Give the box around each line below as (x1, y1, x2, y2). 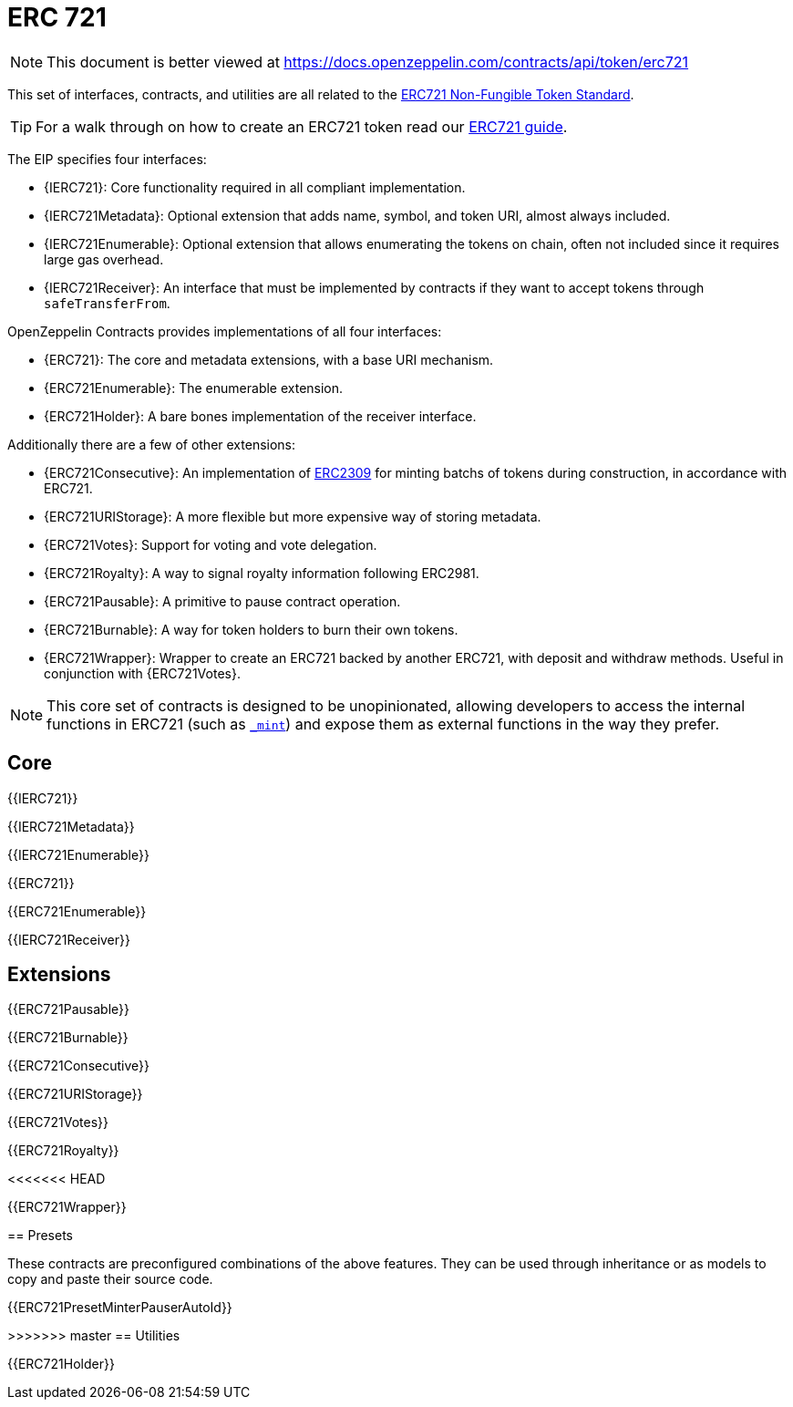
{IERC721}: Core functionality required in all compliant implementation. (44, 179, 466, 195)
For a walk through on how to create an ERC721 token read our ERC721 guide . (36, 117, 568, 136)
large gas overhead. (44, 251, 164, 267)
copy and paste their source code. (7, 1271, 213, 1288)
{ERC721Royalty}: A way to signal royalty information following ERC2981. (44, 564, 479, 581)
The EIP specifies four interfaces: (7, 150, 207, 167)
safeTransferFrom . (44, 295, 170, 311)
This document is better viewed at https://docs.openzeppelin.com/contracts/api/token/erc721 (46, 52, 689, 71)
